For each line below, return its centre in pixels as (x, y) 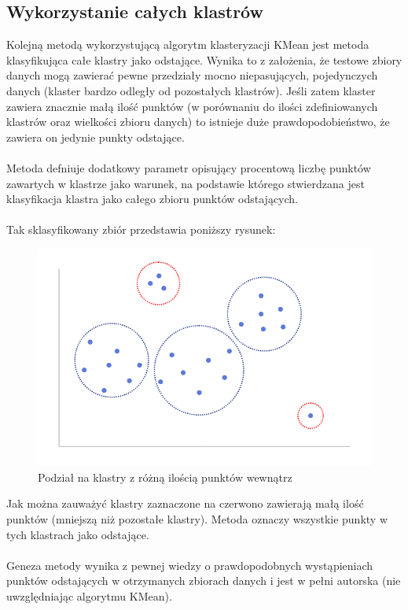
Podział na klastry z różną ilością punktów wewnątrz (165, 477)
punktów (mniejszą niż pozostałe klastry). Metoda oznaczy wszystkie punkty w (197, 518)
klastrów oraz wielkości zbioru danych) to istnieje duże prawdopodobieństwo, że (198, 122)
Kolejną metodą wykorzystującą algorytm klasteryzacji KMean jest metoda (188, 44)
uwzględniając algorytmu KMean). (89, 595)
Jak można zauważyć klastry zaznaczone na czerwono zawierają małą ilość (185, 503)
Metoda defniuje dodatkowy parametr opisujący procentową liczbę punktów (189, 167)
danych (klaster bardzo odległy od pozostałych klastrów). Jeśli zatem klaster (191, 90)
